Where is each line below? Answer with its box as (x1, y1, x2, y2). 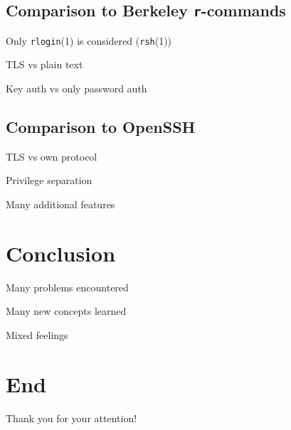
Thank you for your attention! (6, 410, 137, 425)
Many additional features (6, 197, 115, 212)
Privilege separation (6, 173, 92, 188)
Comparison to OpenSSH (6, 116, 196, 138)
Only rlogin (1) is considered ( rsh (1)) (6, 33, 172, 48)
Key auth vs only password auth (6, 81, 147, 96)
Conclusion (6, 238, 116, 267)
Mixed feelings (6, 327, 68, 342)
